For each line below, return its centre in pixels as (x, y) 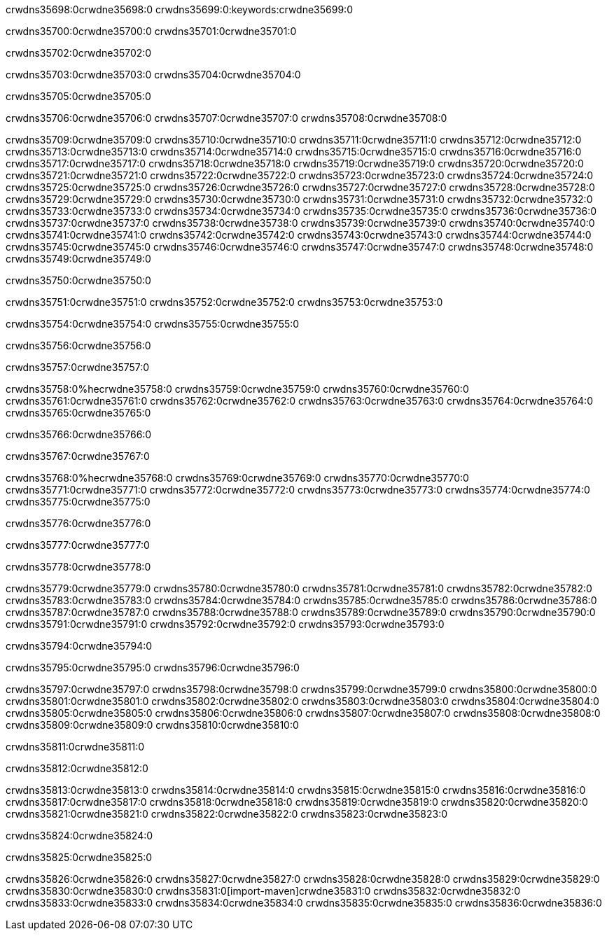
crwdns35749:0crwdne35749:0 (78, 259)
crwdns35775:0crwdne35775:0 (78, 502)
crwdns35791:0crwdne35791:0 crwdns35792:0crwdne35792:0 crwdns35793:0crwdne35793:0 (225, 624)
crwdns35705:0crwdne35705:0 (78, 96)
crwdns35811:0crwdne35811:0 (75, 747)
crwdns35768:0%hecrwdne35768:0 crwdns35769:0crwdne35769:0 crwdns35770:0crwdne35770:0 (237, 478)
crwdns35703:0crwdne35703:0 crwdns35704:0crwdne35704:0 (153, 75)
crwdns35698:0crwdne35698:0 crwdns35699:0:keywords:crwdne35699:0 (179, 9)
